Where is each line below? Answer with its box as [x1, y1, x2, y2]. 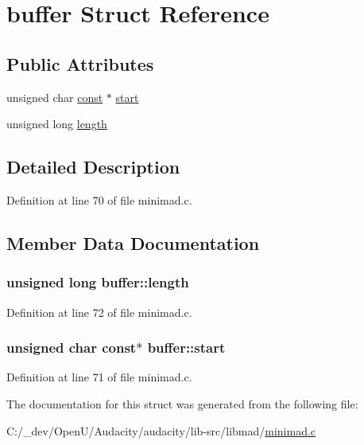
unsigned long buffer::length [6, 272, 189, 292]
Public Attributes [6, 51, 154, 76]
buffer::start [147, 338, 226, 357]
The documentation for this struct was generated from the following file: [6, 395, 358, 412]
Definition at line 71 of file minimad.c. [6, 369, 192, 385]
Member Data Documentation [6, 230, 260, 255]
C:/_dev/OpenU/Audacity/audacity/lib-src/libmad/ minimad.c [6, 422, 316, 439]
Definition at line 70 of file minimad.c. [6, 191, 192, 208]
